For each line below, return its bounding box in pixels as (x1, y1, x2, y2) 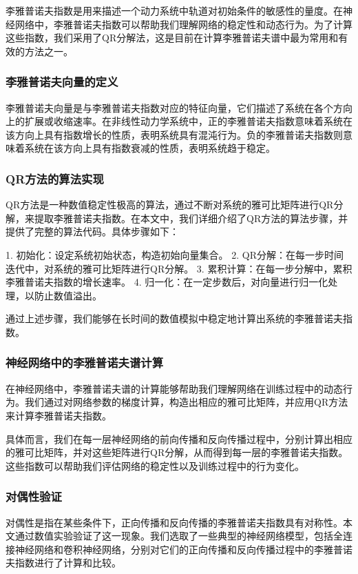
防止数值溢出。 (34, 288, 102, 302)
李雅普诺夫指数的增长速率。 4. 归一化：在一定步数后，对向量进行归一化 (6, 275, 328, 289)
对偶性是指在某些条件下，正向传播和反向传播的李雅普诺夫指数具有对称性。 (6, 515, 343, 529)
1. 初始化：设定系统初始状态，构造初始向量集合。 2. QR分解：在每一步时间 (6, 247, 344, 261)
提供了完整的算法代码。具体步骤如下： (6, 224, 179, 239)
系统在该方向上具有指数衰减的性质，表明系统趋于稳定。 (24, 141, 275, 155)
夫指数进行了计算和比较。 (6, 555, 121, 570)
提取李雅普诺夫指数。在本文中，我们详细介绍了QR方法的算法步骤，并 (34, 210, 348, 225)
